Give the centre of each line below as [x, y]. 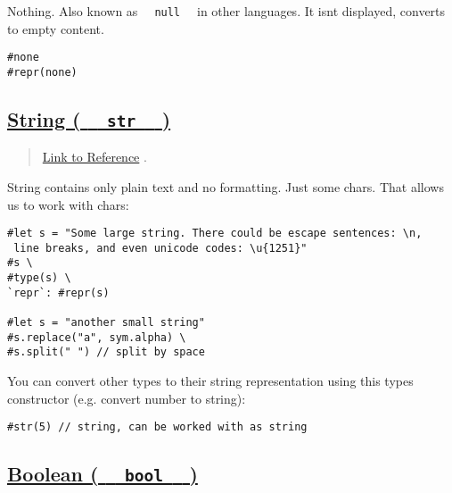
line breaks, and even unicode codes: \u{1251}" [160, 248]
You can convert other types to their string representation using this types [210, 381]
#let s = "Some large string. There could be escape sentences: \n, [215, 234]
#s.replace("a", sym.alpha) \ [97, 337]
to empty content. [56, 28]
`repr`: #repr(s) [58, 292]
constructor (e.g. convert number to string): [127, 398]
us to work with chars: [68, 204]
